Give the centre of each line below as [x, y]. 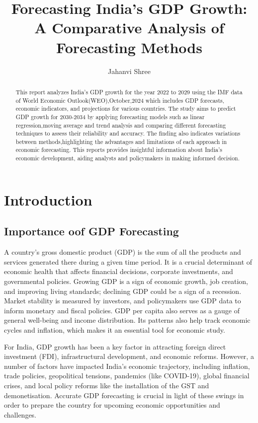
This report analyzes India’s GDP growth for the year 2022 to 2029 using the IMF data [129, 92]
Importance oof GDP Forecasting [91, 231]
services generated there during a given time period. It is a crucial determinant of [128, 261]
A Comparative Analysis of [129, 28]
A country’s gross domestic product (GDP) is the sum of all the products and [123, 252]
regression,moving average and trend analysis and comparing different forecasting [121, 125]
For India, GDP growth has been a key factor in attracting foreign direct [115, 346]
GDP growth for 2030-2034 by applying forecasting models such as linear [110, 116]
